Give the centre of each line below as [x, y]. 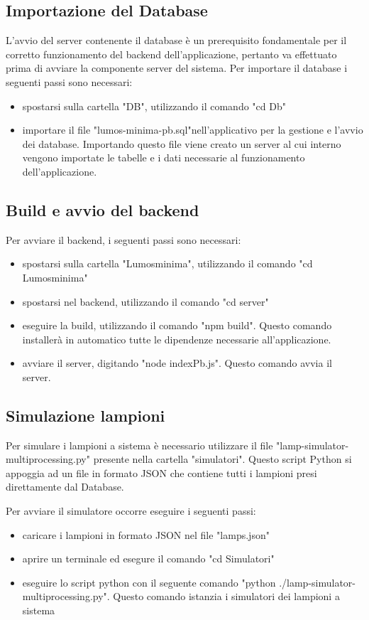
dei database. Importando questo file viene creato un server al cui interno [182, 143]
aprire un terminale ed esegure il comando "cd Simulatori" [148, 558]
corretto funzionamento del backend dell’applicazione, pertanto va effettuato [171, 54]
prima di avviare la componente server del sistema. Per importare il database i [177, 68]
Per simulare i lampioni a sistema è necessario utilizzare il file [139, 445]
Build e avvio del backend [103, 209]
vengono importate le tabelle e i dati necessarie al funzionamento [164, 157]
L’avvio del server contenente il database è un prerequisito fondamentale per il [176, 40]
